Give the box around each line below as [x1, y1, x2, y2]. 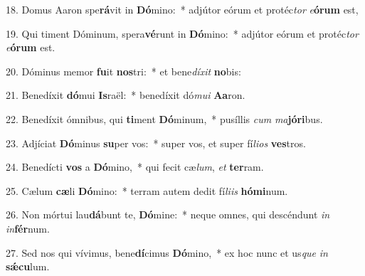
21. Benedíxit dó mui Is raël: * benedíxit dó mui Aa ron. [6, 87, 245, 102]
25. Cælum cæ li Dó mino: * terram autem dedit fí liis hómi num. [6, 183, 288, 198]
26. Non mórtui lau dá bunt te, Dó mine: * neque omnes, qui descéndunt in [6, 207, 330, 222]
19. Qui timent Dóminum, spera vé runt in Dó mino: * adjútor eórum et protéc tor [6, 26, 359, 41]
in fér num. [6, 221, 50, 235]
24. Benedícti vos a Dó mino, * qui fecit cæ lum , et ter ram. [6, 159, 264, 174]
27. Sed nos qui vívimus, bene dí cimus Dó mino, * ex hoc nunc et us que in [6, 245, 328, 260]
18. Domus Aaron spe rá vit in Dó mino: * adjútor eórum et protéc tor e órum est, [6, 2, 359, 16]
